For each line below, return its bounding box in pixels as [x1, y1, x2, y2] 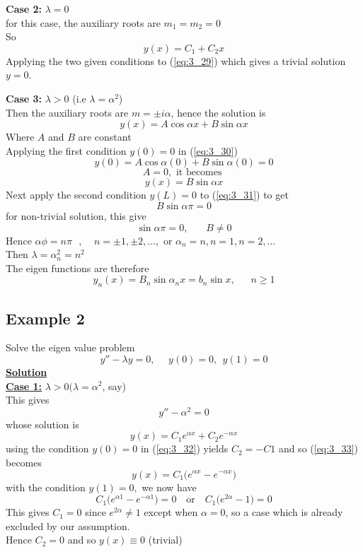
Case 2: [6, 1, 42, 16]
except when [144, 505, 198, 519]
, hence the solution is [171, 105, 266, 119]
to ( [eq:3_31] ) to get [200, 187, 289, 202]
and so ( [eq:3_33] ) [278, 441, 358, 456]
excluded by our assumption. [6, 518, 130, 533]
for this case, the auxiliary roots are [6, 15, 161, 30]
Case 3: [6, 90, 42, 105]
